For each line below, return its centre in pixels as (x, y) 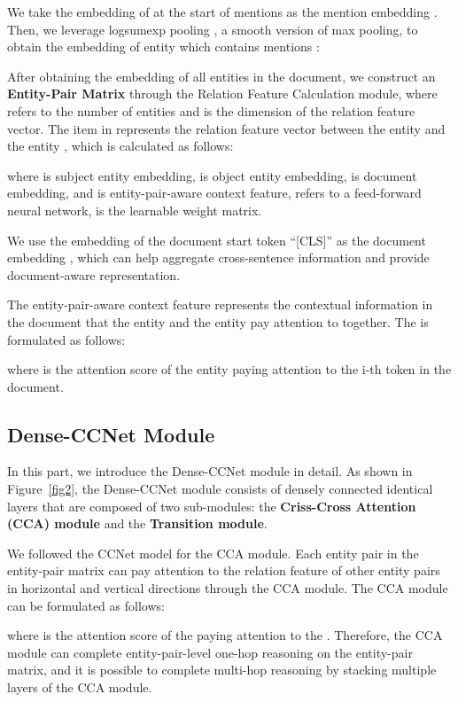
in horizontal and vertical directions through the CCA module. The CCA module (228, 588)
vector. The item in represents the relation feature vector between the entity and (226, 128)
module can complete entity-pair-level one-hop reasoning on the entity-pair (210, 652)
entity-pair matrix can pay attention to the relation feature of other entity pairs (224, 570)
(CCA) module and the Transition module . (137, 523)
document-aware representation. (94, 274)
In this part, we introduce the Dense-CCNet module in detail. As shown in (210, 471)
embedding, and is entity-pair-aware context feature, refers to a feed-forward (214, 193)
